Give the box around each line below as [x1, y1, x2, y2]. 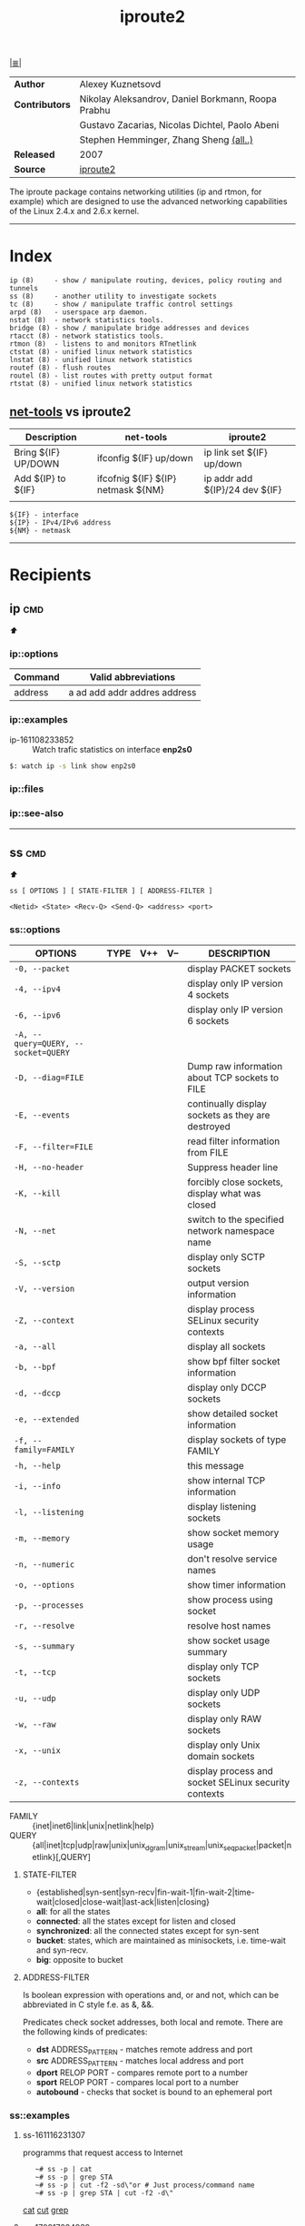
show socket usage [187, 1634, 271, 1647]
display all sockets [187, 1340, 266, 1353]
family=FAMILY [14, 1444, 75, 1454]
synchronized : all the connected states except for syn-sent [35, 1925, 260, 1935]
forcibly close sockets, [187, 1176, 283, 1188]
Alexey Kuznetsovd [79, 78, 162, 91]
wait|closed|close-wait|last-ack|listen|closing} [35, 1896, 211, 1907]
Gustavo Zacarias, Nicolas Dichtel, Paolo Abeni [79, 119, 280, 132]
